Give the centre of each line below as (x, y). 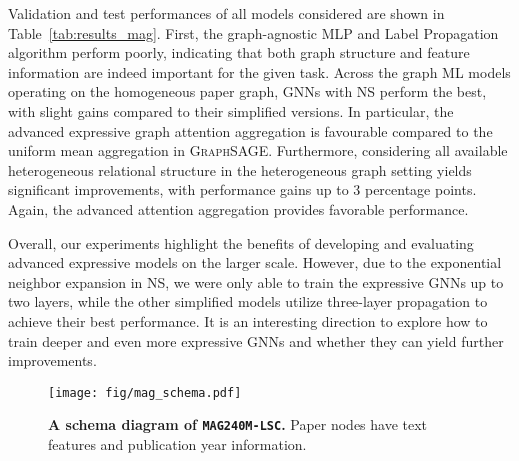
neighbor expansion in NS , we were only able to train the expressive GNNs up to (256, 281)
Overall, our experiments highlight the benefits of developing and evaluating (241, 242)
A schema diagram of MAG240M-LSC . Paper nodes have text (238, 424)
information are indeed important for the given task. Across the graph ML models (259, 71)
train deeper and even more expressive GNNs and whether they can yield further (256, 340)
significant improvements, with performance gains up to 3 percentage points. (242, 189)
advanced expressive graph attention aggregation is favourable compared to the (250, 130)
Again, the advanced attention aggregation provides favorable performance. (238, 208)
